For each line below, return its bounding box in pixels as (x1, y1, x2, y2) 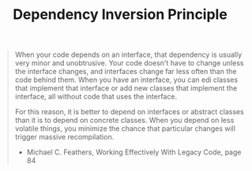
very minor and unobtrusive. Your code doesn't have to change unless (14, 58, 244, 68)
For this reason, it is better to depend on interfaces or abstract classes (14, 107, 244, 117)
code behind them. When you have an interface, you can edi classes (14, 75, 239, 84)
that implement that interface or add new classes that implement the (14, 84, 238, 93)
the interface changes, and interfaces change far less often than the (14, 67, 237, 76)
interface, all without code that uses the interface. (14, 92, 178, 102)
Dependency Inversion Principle (12, 6, 228, 24)
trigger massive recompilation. (14, 132, 115, 142)
